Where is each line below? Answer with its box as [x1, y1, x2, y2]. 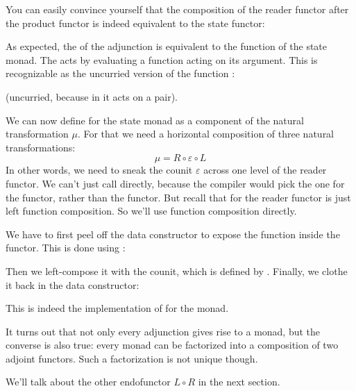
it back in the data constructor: [6, 277, 139, 292]
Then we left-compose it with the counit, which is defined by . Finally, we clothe [6, 263, 348, 278]
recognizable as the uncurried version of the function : [6, 66, 235, 81]
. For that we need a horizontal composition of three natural [77, 126, 334, 141]
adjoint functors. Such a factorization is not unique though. [6, 351, 258, 365]
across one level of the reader [203, 163, 327, 177]
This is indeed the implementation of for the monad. [6, 301, 229, 315]
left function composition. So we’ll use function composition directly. [6, 203, 297, 218]
